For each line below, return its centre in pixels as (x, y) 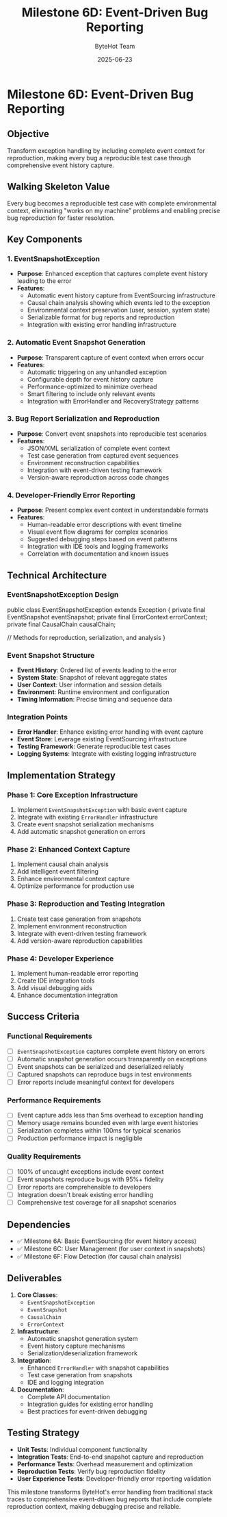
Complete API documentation (69, 1396)
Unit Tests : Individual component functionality (82, 1449)
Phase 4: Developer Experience (61, 959)
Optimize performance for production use (76, 886)
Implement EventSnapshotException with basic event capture (102, 810)
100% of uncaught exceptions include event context (90, 1171)
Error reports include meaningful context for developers (95, 1082)
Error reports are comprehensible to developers (84, 1187)
